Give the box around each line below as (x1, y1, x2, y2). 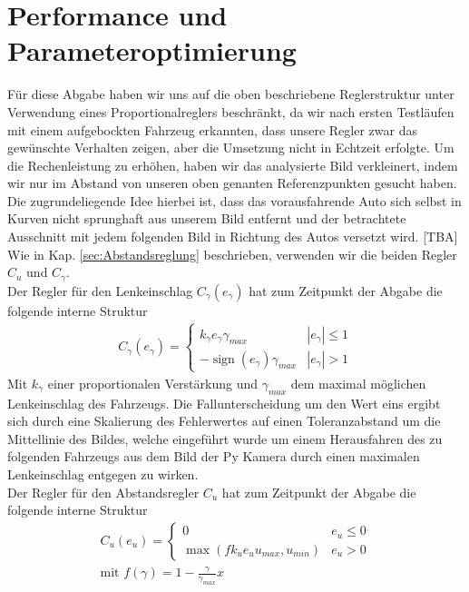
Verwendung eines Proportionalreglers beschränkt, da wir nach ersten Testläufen (7, 102, 454, 121)
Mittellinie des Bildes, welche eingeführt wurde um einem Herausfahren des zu (7, 429, 443, 448)
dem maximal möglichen (290, 373, 426, 392)
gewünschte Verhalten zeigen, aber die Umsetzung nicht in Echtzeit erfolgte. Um (7, 138, 454, 157)
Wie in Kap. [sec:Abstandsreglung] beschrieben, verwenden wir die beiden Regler (7, 244, 457, 263)
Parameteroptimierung (7, 32, 297, 69)
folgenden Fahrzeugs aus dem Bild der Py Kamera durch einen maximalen (7, 447, 420, 466)
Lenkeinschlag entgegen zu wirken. (7, 465, 199, 484)
